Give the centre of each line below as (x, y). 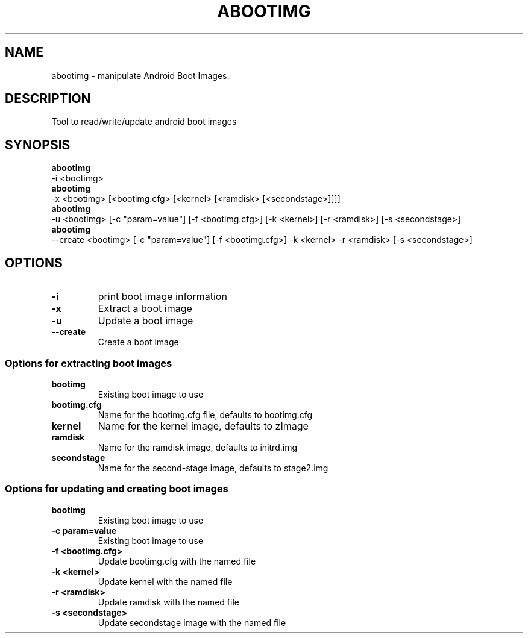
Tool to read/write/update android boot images (144, 122)
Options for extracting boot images (89, 363)
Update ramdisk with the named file (168, 602)
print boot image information (162, 297)
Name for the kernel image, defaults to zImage (203, 426)
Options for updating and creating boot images (117, 489)
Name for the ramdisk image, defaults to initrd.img (197, 447)
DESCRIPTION (48, 99)
